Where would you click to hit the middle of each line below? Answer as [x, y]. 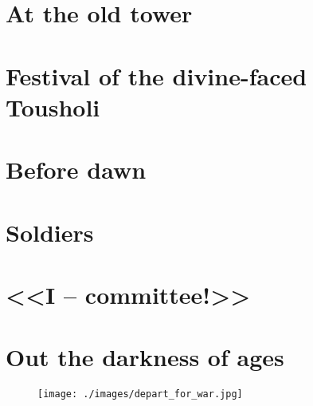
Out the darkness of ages [145, 357]
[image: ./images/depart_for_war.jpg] [140, 394]
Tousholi [53, 106]
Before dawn [76, 169]
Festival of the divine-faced [156, 75]
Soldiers [50, 232]
